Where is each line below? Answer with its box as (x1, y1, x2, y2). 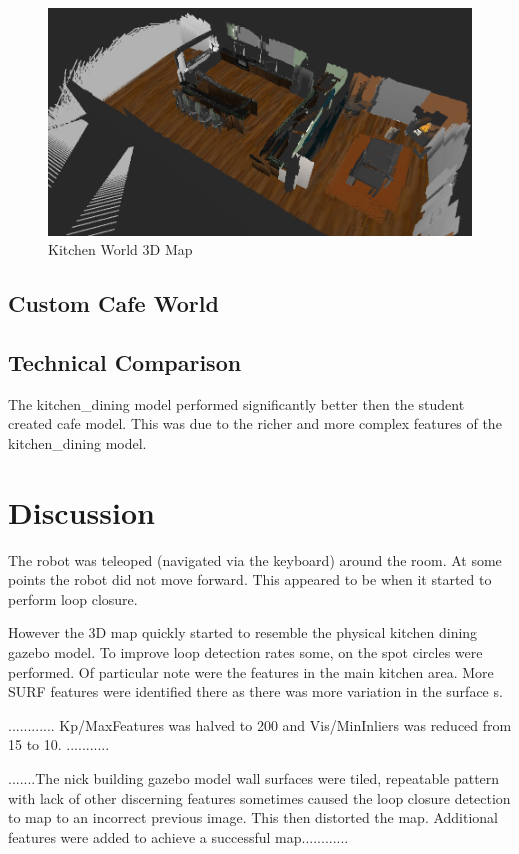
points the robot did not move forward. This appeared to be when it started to (8, 569, 492, 590)
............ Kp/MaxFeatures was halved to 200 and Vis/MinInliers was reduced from (8, 714, 512, 735)
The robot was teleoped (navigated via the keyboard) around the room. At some (8, 549, 502, 570)
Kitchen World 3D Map (48, 239, 193, 260)
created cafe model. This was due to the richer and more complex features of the (8, 413, 502, 434)
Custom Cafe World (8, 288, 219, 319)
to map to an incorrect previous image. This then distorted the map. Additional (8, 807, 499, 828)
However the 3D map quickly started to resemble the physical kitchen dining (8, 622, 478, 643)
